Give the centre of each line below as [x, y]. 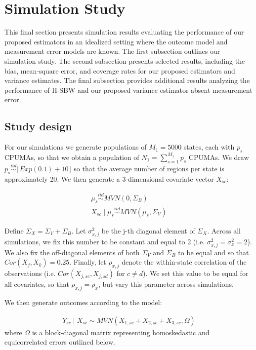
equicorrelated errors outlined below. [60, 342]
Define [14, 230]
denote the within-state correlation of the [184, 262]
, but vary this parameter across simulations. [166, 284]
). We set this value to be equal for [196, 273]
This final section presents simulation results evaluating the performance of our [124, 32]
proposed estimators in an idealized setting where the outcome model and [116, 41]
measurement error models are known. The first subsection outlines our [112, 51]
